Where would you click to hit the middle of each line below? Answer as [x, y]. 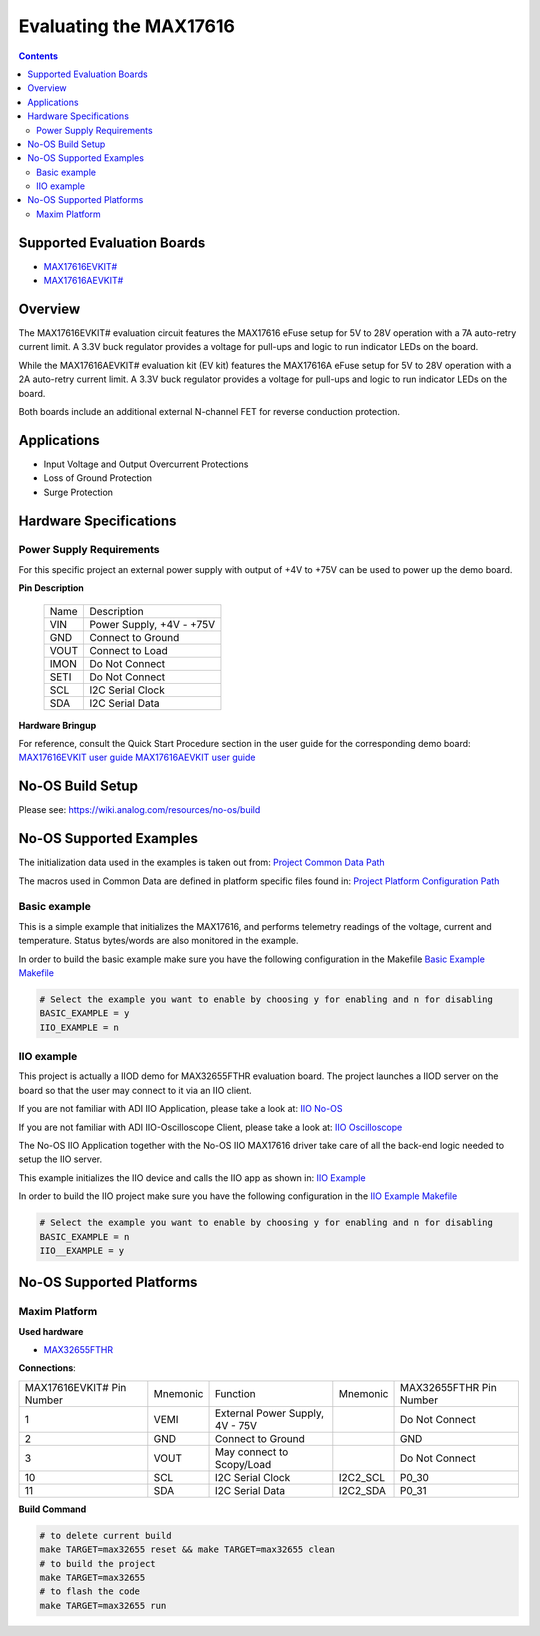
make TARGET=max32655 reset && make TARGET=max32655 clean [187, 1549]
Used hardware [51, 1331]
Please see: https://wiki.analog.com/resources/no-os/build [139, 810]
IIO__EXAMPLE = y [82, 1250]
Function [235, 1393]
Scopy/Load [243, 1464]
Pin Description [51, 588]
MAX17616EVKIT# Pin [75, 1387]
